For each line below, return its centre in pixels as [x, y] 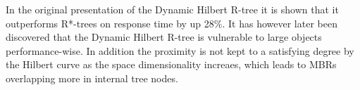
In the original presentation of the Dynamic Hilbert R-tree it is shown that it [172, 9]
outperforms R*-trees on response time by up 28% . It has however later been [172, 23]
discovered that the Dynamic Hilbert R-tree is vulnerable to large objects [164, 37]
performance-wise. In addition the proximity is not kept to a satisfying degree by [180, 50]
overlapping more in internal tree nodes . [92, 78]
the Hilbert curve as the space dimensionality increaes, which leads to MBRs [171, 64]
